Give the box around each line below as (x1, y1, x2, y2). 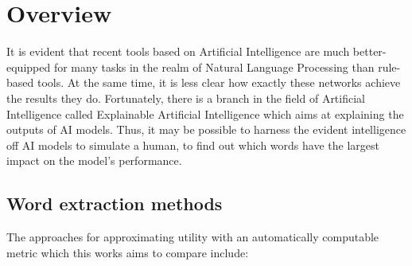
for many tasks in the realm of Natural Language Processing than (53, 58, 375, 75)
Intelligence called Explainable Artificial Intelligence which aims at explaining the (6, 105, 404, 122)
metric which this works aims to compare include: (6, 244, 249, 260)
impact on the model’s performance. (6, 152, 182, 169)
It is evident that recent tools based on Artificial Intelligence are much (6, 43, 350, 60)
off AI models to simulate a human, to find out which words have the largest (6, 136, 379, 153)
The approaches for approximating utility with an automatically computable (6, 229, 379, 245)
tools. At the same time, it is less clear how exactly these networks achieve (37, 74, 401, 91)
